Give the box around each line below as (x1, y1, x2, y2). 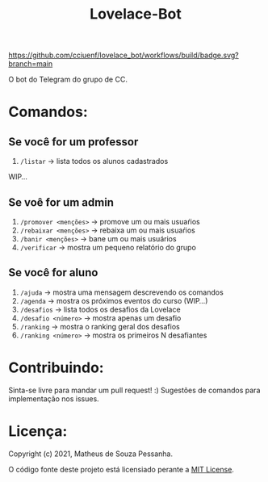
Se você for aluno (8, 266, 98, 279)
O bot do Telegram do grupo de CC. (8, 74, 128, 85)
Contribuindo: (8, 358, 104, 376)
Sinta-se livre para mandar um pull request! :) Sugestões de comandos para (8, 385, 261, 395)
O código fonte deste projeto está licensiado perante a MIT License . (8, 464, 234, 474)
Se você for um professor (8, 135, 139, 149)
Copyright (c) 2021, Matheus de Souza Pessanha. (8, 449, 174, 459)
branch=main (8, 59, 53, 69)
